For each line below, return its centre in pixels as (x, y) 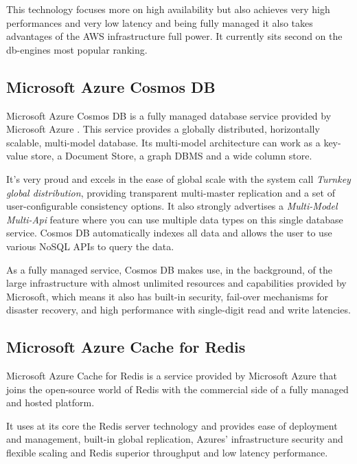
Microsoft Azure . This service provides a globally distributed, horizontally (163, 129)
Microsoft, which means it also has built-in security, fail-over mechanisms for (167, 296)
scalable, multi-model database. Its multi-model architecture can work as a (163, 142)
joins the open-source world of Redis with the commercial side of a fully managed (177, 389)
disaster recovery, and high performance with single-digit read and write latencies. (178, 310)
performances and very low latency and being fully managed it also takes (160, 22)
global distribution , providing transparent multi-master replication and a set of (171, 192)
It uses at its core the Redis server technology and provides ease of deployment (172, 425)
